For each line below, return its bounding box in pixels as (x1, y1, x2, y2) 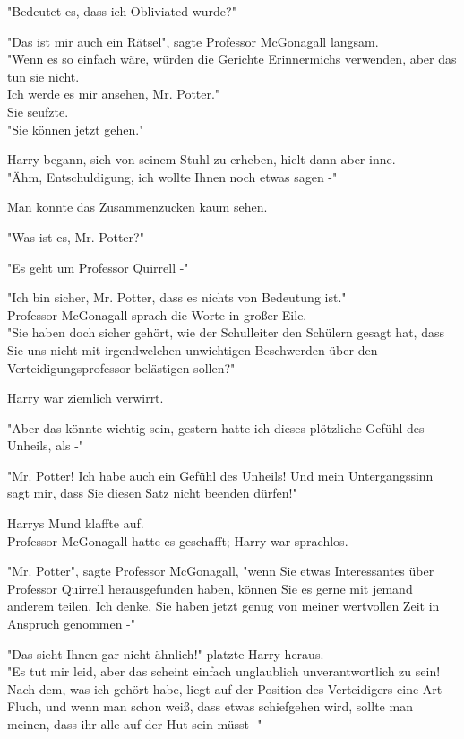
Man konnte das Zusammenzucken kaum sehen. (7, 197, 268, 216)
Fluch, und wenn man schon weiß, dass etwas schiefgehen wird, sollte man (7, 697, 413, 716)
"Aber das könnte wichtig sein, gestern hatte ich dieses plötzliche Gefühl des (7, 418, 425, 437)
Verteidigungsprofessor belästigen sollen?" (7, 358, 236, 377)
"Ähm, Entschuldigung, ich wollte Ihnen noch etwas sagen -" (7, 167, 338, 186)
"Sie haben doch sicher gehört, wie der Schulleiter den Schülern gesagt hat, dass (7, 323, 444, 342)
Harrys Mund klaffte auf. (7, 514, 144, 533)
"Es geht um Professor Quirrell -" (7, 257, 189, 276)
